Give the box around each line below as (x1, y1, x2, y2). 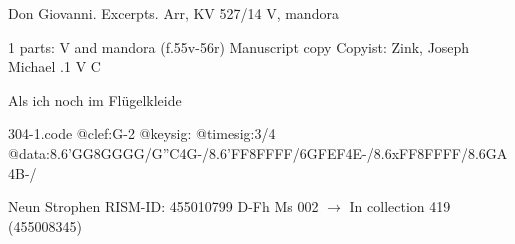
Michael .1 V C (8, 56, 101, 77)
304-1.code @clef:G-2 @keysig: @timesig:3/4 (8, 123, 276, 144)
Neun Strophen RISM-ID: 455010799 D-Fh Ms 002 (8, 196, 319, 217)
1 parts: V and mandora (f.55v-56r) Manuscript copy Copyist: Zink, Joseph (8, 36, 470, 57)
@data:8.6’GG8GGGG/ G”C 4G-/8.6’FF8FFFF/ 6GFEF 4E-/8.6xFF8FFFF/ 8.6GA (8, 142, 508, 163)
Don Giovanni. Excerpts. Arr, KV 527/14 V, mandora (8, 3, 339, 23)
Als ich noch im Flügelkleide (8, 89, 182, 110)
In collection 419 (349, 196, 451, 217)
